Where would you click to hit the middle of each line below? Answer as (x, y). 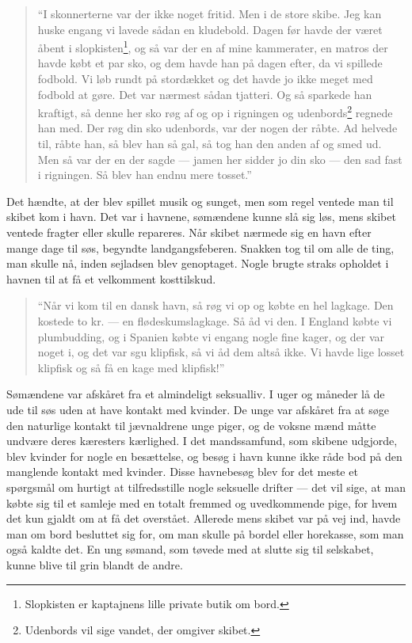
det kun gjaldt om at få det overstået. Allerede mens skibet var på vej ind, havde (204, 518)
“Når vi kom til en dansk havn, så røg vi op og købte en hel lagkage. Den (216, 305)
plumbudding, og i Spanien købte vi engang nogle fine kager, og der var (211, 336)
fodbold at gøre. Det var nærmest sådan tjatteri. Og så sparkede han (205, 94)
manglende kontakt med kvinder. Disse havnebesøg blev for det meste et (182, 472)
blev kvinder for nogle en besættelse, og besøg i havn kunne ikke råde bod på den (204, 456)
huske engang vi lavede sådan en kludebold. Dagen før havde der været (210, 29)
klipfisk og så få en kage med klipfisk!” (131, 367)
